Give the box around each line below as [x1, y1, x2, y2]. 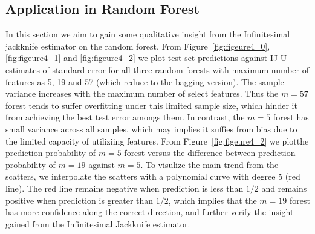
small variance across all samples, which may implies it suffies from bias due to [5, 122, 297, 135]
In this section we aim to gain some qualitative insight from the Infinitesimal [5, 28, 290, 41]
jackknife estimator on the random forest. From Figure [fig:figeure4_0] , [5, 39, 270, 52]
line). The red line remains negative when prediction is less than [5, 181, 244, 194]
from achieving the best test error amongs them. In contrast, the [5, 111, 245, 123]
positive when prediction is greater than [5, 193, 154, 206]
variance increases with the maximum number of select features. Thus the [5, 87, 279, 100]
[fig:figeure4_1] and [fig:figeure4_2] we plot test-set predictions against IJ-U [5, 51, 287, 64]
